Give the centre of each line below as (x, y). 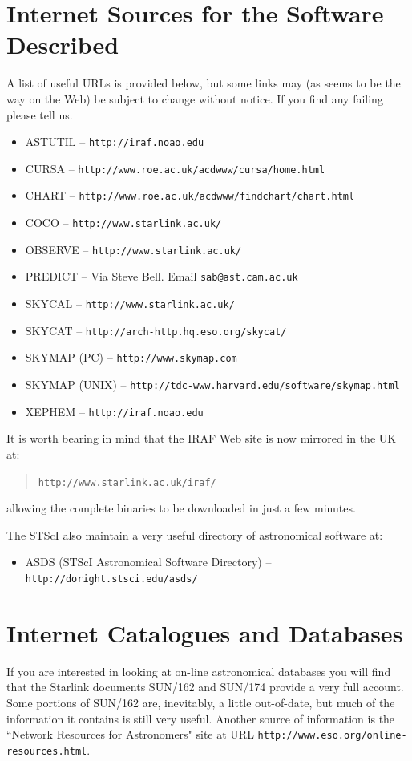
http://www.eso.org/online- (332, 736)
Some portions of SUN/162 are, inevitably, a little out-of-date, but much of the (201, 702)
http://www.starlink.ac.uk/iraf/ (127, 482)
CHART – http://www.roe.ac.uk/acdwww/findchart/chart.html (190, 195)
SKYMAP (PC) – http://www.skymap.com (131, 357)
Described (63, 45)
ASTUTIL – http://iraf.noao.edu (115, 142)
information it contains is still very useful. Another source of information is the (201, 718)
